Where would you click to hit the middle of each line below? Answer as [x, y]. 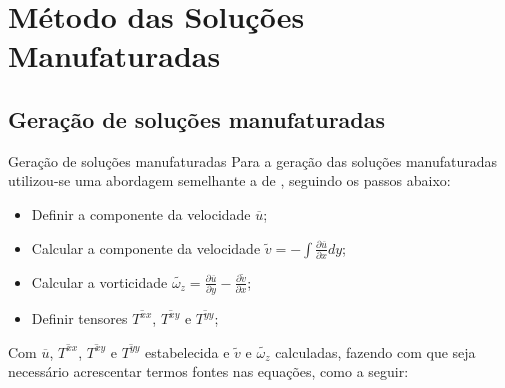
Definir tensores [79, 318]
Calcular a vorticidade [99, 281]
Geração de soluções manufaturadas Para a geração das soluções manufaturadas [253, 160]
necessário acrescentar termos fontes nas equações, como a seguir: [208, 371]
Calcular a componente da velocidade [146, 247]
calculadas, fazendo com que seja [375, 351]
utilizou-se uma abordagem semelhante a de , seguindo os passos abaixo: [229, 180]
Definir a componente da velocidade [141, 213]
